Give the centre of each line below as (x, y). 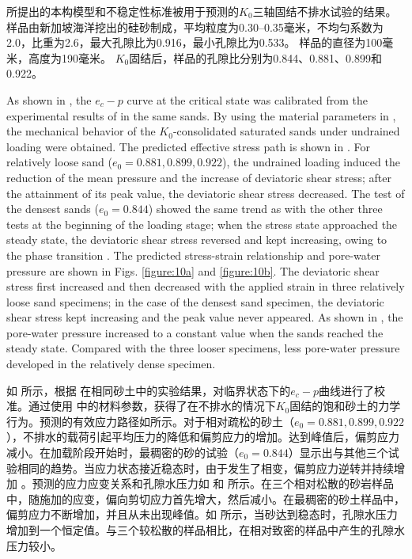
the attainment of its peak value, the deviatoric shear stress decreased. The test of (206, 193)
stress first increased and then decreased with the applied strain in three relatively (206, 286)
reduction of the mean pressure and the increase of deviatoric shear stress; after (199, 177)
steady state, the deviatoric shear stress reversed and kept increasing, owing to (197, 240)
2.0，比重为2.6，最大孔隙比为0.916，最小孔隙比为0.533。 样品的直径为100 (195, 42)
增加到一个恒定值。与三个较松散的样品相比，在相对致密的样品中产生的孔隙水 (206, 530)
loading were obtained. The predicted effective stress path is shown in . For (188, 146)
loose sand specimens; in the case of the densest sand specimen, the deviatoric (195, 301)
